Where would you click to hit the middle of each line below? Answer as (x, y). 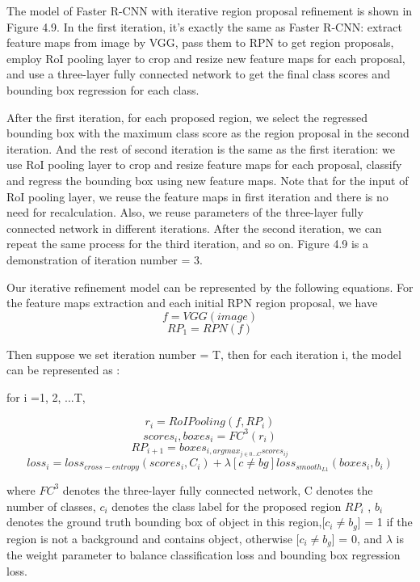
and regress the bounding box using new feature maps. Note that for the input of (208, 180)
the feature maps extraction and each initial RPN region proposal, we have (192, 303)
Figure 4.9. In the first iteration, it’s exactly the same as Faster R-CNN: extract (204, 26)
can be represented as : (63, 370)
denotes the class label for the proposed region (227, 506)
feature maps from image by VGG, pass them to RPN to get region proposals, (200, 42)
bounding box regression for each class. (103, 89)
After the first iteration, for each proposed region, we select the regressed (187, 117)
